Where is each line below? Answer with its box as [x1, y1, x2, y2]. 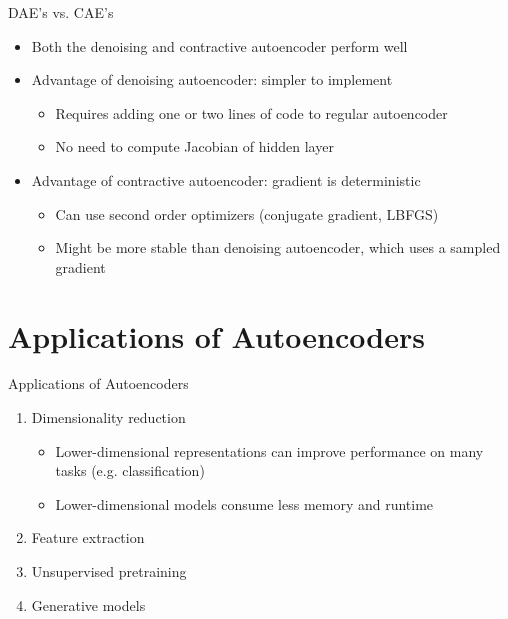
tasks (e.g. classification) [55, 460, 205, 481]
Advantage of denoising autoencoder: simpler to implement [31, 69, 393, 90]
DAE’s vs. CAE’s [8, 2, 114, 22]
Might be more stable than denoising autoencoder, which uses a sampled [55, 237, 501, 258]
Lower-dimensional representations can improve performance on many [55, 440, 484, 461]
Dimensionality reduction [31, 407, 186, 428]
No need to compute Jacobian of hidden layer [55, 136, 334, 157]
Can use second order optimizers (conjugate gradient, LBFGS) [55, 203, 439, 224]
